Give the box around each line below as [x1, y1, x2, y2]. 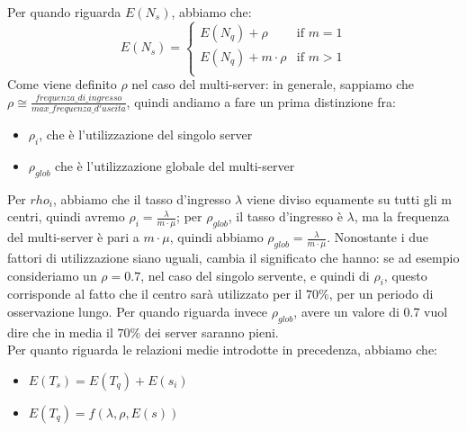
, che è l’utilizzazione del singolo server [39, 125, 253, 144]
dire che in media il [7, 322, 113, 341]
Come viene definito [7, 75, 117, 94]
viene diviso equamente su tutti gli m [246, 189, 452, 208]
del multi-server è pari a [7, 228, 139, 247]
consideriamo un [7, 265, 97, 284]
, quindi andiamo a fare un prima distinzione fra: [126, 92, 396, 111]
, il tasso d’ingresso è [228, 207, 343, 226]
